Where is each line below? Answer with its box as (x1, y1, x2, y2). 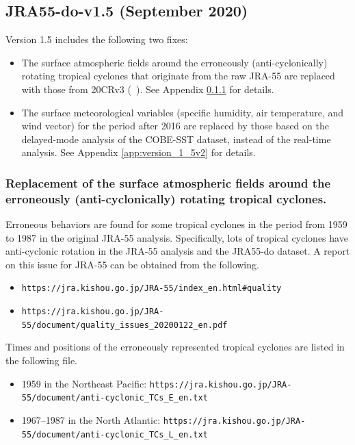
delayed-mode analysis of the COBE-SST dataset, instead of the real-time (21, 131, 331, 146)
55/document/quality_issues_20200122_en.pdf (21, 320, 228, 330)
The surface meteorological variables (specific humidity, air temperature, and (21, 105, 344, 119)
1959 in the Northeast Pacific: (21, 376, 147, 390)
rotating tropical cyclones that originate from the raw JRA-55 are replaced (21, 68, 335, 83)
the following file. (5, 353, 78, 368)
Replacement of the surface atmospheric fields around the (5, 174, 331, 191)
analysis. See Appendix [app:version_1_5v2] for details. (21, 145, 256, 160)
